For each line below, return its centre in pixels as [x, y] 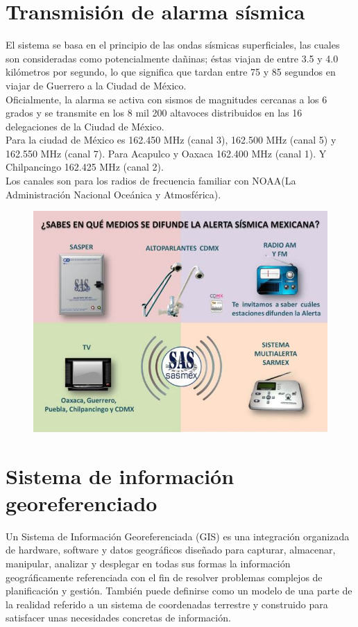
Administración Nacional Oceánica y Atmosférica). [113, 194]
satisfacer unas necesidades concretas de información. [118, 618]
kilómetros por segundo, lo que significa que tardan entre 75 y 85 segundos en [171, 72]
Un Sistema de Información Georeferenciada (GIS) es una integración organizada [178, 536]
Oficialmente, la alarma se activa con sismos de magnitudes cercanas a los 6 [167, 99]
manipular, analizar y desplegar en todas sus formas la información [148, 563]
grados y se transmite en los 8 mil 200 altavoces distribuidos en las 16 [154, 113]
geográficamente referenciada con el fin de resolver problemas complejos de [164, 577]
